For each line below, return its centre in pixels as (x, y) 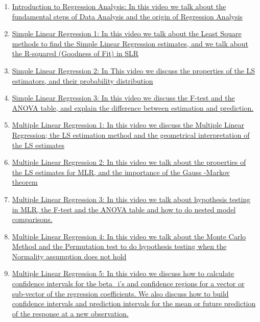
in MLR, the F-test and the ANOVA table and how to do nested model (124, 209)
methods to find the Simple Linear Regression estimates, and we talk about (130, 43)
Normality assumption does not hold (69, 256)
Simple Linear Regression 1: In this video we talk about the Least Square (127, 33)
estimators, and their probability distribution (82, 80)
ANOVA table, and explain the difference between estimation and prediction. (133, 107)
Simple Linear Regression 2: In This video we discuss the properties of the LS (134, 70)
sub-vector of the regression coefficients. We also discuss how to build (120, 293)
